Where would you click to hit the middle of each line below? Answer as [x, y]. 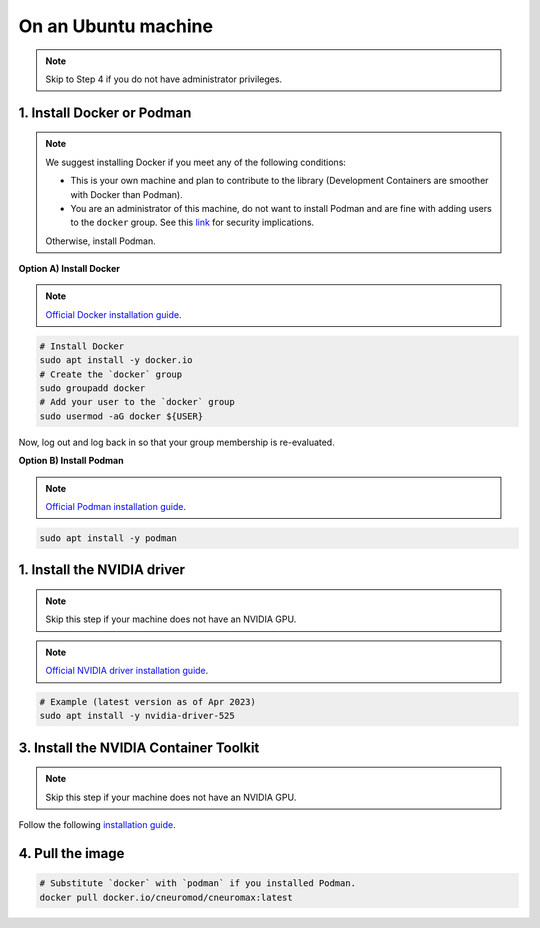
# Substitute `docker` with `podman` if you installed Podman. [198, 883]
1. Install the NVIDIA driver [101, 570]
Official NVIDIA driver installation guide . [127, 671]
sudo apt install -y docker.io [116, 360]
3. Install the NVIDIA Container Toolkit [139, 747]
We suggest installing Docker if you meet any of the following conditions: [196, 162]
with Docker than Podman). [127, 194]
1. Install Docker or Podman [105, 112]
